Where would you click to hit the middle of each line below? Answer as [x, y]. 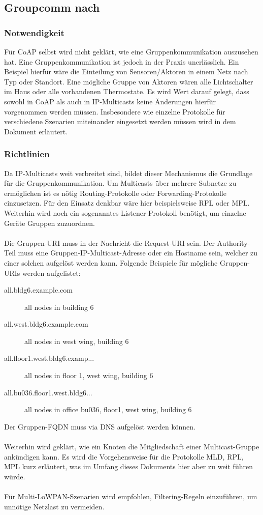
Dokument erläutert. [36, 131]
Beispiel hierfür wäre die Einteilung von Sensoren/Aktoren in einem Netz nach [126, 71]
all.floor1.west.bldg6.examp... [49, 358]
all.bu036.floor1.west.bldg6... [48, 392]
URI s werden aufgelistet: [42, 273]
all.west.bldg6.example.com [46, 324]
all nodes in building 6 [59, 307]
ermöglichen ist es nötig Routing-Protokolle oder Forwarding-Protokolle [115, 193]
